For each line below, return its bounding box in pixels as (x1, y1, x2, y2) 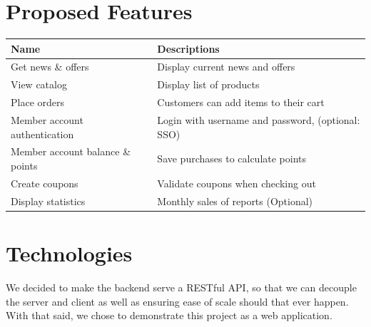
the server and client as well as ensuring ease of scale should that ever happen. (6, 294, 349, 308)
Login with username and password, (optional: (157, 113, 360, 127)
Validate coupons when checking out (157, 175, 316, 190)
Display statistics (11, 193, 86, 208)
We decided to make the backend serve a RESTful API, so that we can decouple (6, 279, 357, 294)
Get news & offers (11, 59, 89, 74)
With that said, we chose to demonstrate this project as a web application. (6, 308, 332, 323)
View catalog (11, 77, 67, 92)
